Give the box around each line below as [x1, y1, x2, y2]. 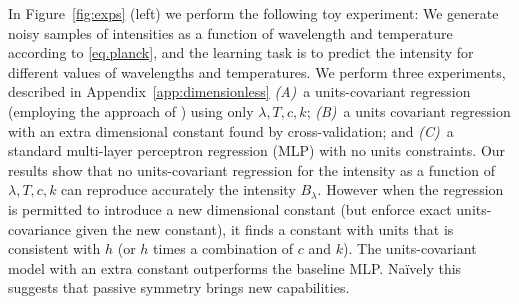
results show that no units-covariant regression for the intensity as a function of [8, 159, 495, 180]
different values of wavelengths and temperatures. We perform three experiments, [8, 61, 506, 82]
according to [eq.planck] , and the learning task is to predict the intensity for [8, 42, 474, 63]
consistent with [8, 238, 101, 259]
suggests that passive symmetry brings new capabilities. [8, 277, 350, 298]
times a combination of [153, 238, 294, 259]
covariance [8, 218, 72, 239]
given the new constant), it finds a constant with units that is [75, 218, 454, 239]
